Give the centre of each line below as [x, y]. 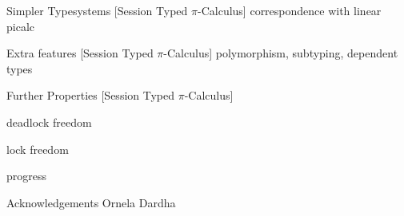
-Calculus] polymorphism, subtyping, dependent [281, 53]
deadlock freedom [49, 122]
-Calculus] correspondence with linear [290, 10]
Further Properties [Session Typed [91, 95]
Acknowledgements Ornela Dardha [91, 202]
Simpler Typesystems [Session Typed [97, 10]
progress [27, 176]
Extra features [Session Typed [80, 53]
